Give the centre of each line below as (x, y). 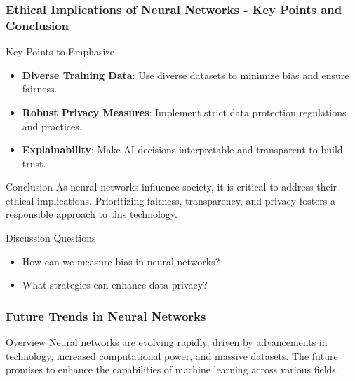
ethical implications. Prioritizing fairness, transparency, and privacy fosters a (170, 200)
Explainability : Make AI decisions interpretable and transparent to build (182, 150)
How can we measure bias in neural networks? (121, 261)
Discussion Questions (51, 238)
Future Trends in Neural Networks (106, 316)
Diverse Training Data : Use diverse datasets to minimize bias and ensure (186, 75)
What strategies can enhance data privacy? (115, 285)
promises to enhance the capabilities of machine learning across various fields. (172, 369)
